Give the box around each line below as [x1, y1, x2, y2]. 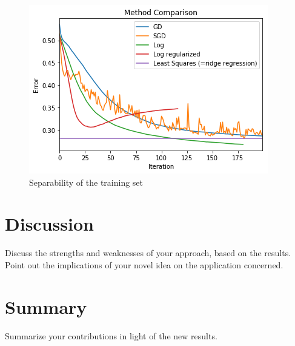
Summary [5, 294, 87, 319]
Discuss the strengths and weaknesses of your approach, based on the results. [5, 246, 291, 259]
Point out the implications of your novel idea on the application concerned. [5, 258, 283, 271]
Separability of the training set [29, 175, 144, 188]
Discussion [5, 211, 94, 236]
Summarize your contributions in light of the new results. [5, 329, 217, 342]
